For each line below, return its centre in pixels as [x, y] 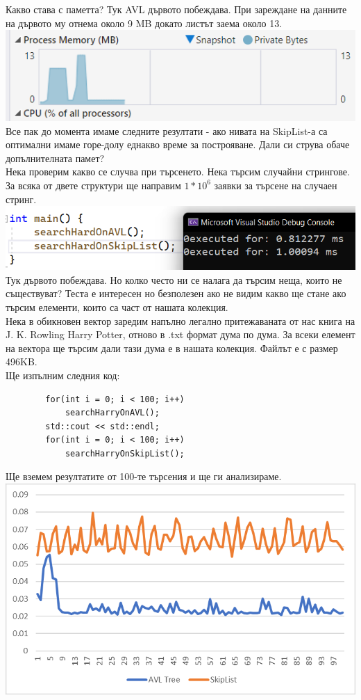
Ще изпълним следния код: [63, 375]
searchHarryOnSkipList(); [125, 453]
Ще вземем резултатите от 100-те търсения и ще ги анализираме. [144, 476]
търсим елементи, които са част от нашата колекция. [117, 307]
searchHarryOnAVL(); [112, 413]
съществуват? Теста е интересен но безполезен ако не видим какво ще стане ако [176, 293]
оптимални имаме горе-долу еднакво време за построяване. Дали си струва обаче [178, 144]
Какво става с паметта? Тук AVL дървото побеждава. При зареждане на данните [176, 9]
